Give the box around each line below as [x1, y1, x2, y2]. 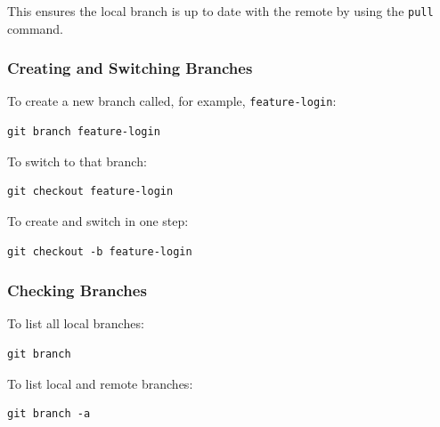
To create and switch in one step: [7, 211, 189, 230]
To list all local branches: [7, 314, 144, 333]
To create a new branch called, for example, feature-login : [7, 92, 337, 110]
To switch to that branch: [7, 151, 147, 170]
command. [7, 19, 63, 37]
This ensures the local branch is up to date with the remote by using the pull [7, 2, 434, 20]
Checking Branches [7, 279, 147, 302]
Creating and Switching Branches [7, 57, 253, 79]
